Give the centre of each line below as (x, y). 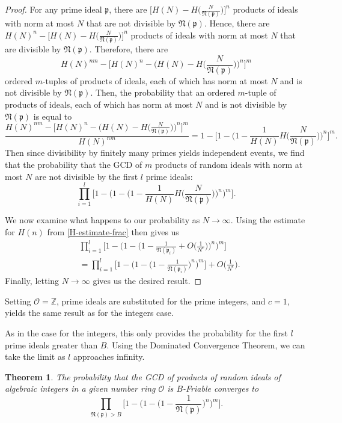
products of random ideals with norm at (229, 165)
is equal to (53, 116)
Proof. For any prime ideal (53, 9)
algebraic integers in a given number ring (80, 388)
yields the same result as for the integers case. (89, 313)
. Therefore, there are (129, 49)
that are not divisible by (131, 23)
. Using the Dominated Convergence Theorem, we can (206, 344)
